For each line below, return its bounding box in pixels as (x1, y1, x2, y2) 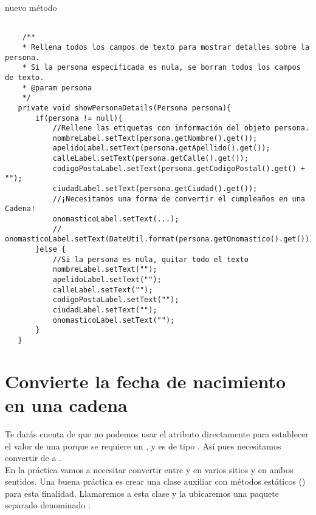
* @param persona (22, 83, 92, 92)
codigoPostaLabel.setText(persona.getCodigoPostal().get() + (52, 164, 305, 173)
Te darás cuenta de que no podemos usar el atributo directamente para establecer (5, 427, 309, 440)
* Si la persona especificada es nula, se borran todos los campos (22, 63, 301, 72)
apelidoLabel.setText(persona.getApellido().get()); (52, 144, 270, 153)
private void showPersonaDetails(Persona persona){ (18, 103, 232, 112)
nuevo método (5, 1, 57, 13)
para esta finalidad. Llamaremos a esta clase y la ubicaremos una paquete (5, 486, 279, 499)
